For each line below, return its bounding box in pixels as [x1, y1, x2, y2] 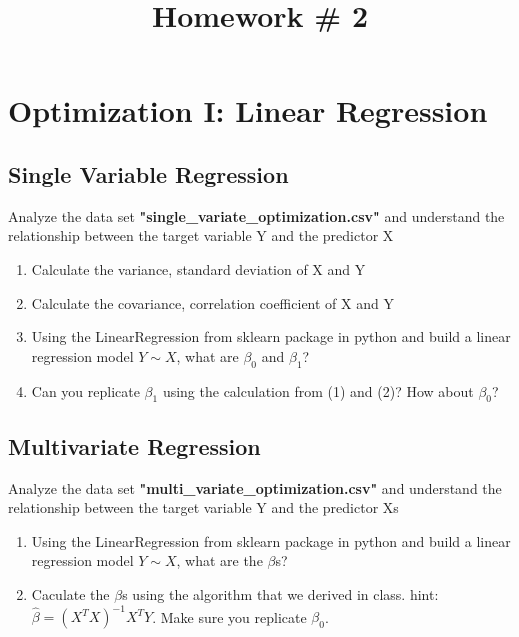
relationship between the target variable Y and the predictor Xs [8, 497, 399, 518]
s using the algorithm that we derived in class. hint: [122, 583, 439, 604]
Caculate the [31, 583, 110, 604]
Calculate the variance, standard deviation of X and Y [31, 258, 366, 279]
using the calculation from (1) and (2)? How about [162, 380, 474, 401]
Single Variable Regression [8, 158, 289, 189]
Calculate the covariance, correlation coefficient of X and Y [31, 292, 394, 313]
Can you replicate [31, 380, 140, 401]
